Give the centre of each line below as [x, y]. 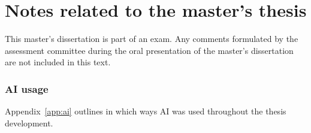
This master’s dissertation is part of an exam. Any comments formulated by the [152, 39]
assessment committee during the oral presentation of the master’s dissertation [149, 50]
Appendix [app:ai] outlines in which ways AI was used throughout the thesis [146, 111]
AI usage [27, 88]
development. [29, 123]
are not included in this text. [58, 62]
